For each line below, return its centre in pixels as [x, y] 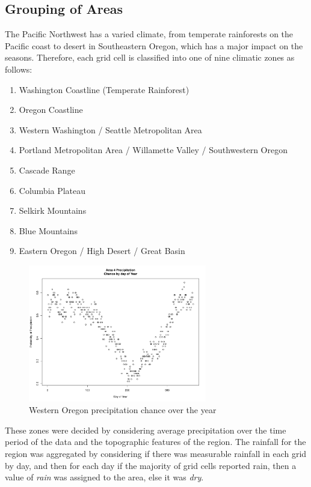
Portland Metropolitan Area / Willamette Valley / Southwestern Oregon [153, 150]
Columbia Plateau [52, 190]
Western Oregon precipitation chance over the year [123, 410]
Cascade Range [47, 170]
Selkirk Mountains [53, 210]
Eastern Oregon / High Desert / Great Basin [102, 251]
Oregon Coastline [51, 110]
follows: [19, 69]
